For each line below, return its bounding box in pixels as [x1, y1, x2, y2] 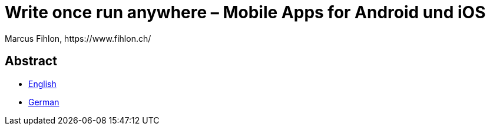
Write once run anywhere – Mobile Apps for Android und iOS [5, 2, 486, 22]
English [28, 78, 57, 89]
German [28, 96, 59, 107]
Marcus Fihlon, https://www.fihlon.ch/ [5, 33, 151, 44]
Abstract [5, 54, 57, 69]
